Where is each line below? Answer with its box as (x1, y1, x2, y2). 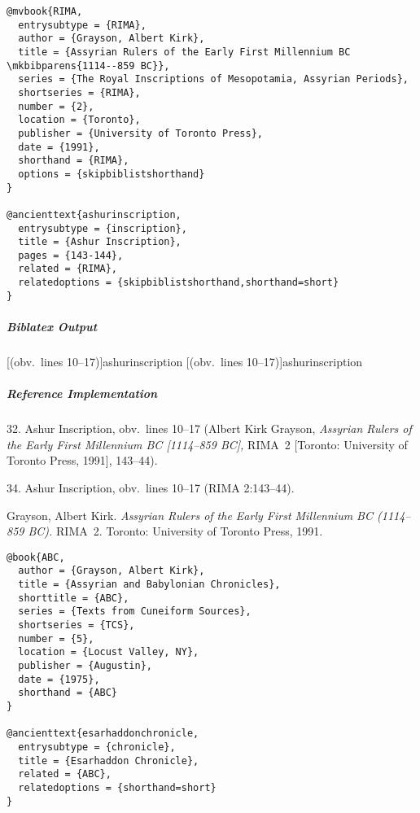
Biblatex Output (7, 318, 98, 335)
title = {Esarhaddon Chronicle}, (18, 754, 199, 767)
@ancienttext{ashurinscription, (7, 208, 182, 221)
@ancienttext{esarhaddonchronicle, (7, 728, 199, 740)
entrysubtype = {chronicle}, (18, 741, 176, 753)
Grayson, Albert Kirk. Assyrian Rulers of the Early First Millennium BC (7, 506, 373, 523)
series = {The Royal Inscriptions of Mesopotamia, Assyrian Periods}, (18, 73, 409, 85)
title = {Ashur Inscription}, (18, 236, 182, 248)
